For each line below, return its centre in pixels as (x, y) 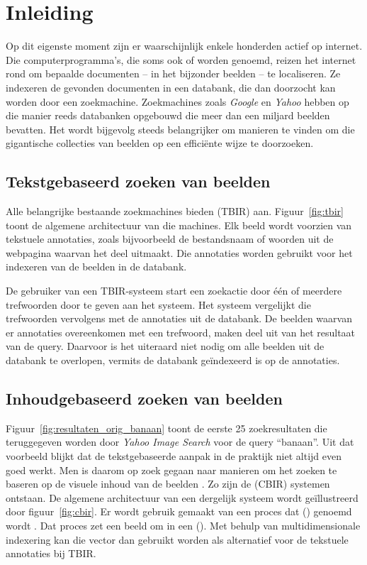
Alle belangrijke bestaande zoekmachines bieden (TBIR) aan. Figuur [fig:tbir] (175, 211)
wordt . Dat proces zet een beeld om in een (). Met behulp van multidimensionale (183, 525)
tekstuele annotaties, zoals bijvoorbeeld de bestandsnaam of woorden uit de (170, 239)
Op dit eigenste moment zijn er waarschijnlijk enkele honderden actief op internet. (184, 46)
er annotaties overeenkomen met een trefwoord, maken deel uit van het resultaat (181, 332)
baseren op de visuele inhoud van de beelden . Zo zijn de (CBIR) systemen (168, 484)
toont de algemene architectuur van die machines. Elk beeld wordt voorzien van (179, 225)
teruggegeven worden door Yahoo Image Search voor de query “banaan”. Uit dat (180, 442)
